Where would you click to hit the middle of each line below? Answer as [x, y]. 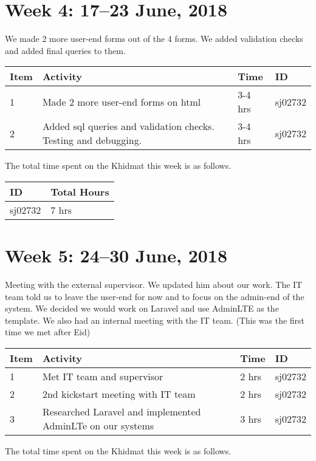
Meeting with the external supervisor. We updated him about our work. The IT [154, 285]
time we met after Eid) [48, 332]
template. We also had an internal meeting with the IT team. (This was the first [155, 320]
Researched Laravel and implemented [122, 411]
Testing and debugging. [92, 140]
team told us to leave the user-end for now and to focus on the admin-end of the [155, 296]
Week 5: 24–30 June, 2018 [116, 255]
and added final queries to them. [65, 50]
